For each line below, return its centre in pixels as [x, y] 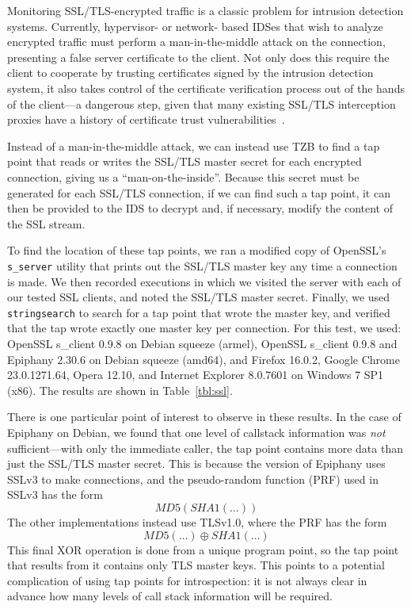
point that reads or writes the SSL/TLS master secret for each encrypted [185, 161]
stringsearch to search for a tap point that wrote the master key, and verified [199, 312]
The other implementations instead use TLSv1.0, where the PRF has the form [197, 521]
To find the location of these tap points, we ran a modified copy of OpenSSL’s [197, 250]
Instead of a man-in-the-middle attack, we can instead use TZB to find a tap [194, 146]
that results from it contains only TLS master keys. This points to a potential [196, 565]
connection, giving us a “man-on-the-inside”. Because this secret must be [183, 176]
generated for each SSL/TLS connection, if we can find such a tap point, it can [199, 192]
